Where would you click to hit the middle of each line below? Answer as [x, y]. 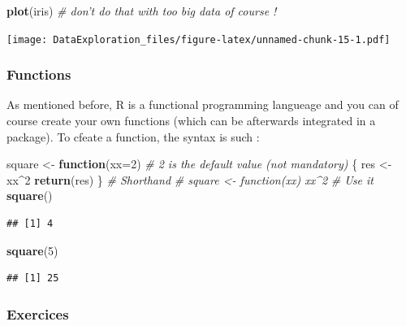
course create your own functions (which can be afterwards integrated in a [191, 121]
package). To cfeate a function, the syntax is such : [133, 136]
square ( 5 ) [32, 250]
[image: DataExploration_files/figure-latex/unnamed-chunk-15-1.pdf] [199, 39]
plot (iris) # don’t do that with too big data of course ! [142, 11]
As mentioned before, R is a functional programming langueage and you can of [203, 104]
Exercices [38, 313]
